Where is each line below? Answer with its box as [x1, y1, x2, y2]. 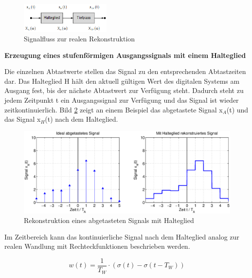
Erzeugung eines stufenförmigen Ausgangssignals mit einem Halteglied [4, 50, 246, 60]
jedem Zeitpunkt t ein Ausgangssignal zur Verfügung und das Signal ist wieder [4, 95, 239, 105]
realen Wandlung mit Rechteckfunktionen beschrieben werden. [4, 241, 190, 251]
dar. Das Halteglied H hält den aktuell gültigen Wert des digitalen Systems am [4, 75, 240, 86]
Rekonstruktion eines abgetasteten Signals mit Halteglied [24, 215, 194, 225]
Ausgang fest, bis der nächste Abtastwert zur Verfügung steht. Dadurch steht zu [4, 85, 244, 95]
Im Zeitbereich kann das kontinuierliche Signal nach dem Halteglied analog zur [4, 231, 239, 241]
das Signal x [4, 114, 41, 124]
